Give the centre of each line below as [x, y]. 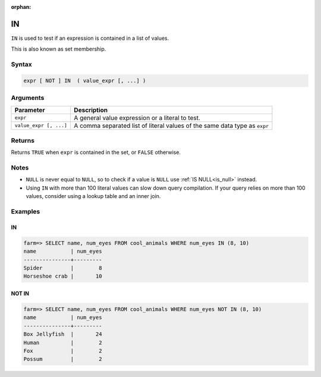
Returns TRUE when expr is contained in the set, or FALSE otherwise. [96, 152]
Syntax [21, 64]
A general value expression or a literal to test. [137, 118]
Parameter [30, 110]
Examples [26, 212]
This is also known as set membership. [59, 49]
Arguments [28, 98]
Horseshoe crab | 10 [63, 276]
